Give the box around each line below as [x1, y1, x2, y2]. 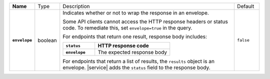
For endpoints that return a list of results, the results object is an [62, 58, 215, 64]
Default [236, 3, 254, 9]
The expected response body [97, 49, 167, 55]
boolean [37, 36, 57, 43]
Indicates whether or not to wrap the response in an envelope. [62, 9, 209, 16]
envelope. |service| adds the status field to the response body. [62, 64, 210, 71]
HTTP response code [97, 42, 149, 49]
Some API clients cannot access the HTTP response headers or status [62, 18, 228, 25]
